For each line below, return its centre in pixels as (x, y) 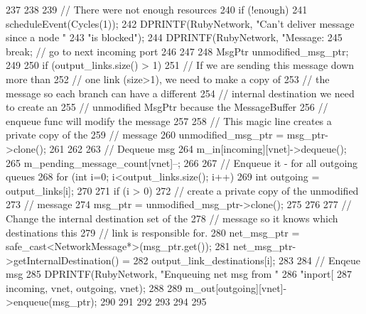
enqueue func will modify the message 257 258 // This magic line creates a (169, 120)
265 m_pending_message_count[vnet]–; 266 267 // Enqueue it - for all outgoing (182, 162)
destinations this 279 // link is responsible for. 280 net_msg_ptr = (153, 232)
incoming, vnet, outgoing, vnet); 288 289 (94, 287)
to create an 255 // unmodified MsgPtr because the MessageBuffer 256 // (167, 107)
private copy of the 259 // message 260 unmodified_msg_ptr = (145, 135)
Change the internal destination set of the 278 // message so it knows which (172, 218)
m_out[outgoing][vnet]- (236, 287)
